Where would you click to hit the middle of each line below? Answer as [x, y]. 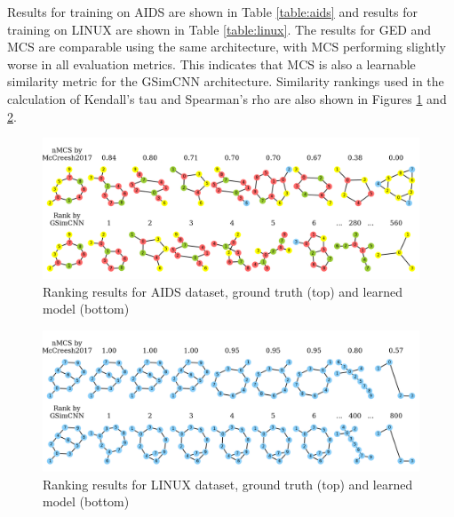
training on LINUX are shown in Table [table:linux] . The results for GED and [219, 29]
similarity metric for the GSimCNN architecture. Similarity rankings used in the [226, 81]
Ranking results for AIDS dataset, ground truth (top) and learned [223, 291]
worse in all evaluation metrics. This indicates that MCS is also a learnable [211, 64]
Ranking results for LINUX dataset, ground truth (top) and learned [228, 484]
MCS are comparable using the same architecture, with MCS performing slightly [227, 47]
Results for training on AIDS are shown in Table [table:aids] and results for [212, 12]
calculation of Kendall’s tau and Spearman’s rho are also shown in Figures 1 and [227, 98]
